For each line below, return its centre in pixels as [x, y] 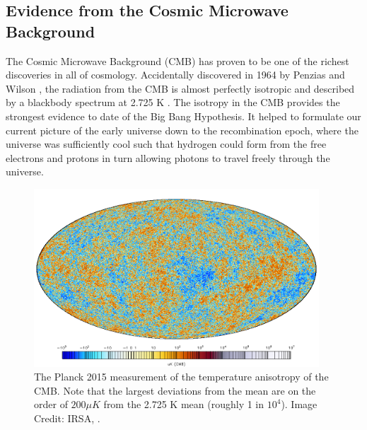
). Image [299, 404]
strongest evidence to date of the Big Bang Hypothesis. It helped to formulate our [183, 116]
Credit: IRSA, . [67, 418]
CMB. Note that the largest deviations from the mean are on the [175, 390]
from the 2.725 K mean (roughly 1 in [184, 404]
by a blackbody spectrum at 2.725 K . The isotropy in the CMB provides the [173, 102]
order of [51, 404]
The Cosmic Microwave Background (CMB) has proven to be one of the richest [177, 60]
